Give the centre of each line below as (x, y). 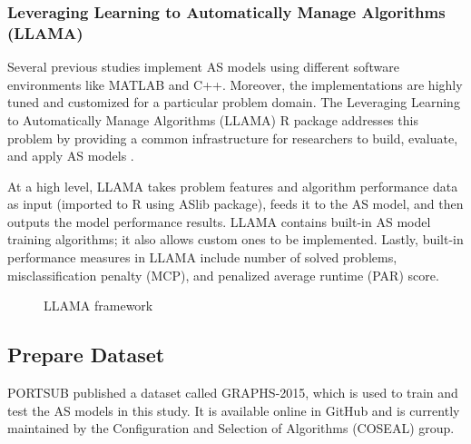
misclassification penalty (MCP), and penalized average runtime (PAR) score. (223, 275)
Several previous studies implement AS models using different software (203, 67)
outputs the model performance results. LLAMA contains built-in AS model (219, 221)
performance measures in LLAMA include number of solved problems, (202, 257)
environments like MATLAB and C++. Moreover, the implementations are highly (235, 84)
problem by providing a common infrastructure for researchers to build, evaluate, (233, 138)
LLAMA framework (98, 306)
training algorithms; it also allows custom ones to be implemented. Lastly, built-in (235, 239)
